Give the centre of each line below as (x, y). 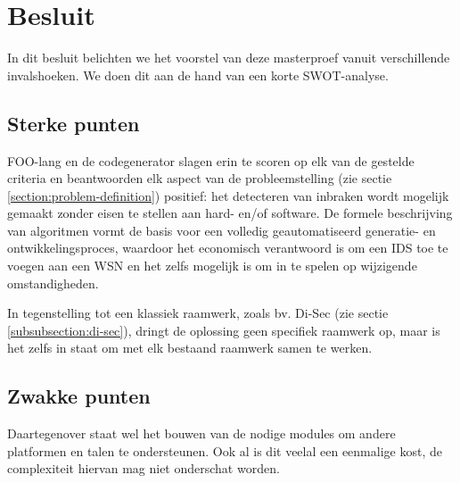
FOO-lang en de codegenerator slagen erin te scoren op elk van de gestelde (211, 160)
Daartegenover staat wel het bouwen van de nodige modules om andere (201, 433)
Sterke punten (74, 123)
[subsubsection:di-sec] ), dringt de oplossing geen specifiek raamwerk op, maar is (224, 330)
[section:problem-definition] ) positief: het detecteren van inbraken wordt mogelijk (228, 195)
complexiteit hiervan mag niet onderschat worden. (144, 468)
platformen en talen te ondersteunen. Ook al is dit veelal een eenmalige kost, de (225, 450)
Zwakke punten (79, 396)
